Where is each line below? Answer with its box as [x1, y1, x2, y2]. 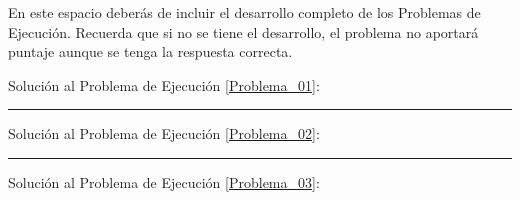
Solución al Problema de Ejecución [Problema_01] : [8, 74, 320, 95]
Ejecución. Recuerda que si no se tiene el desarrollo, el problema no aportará [8, 21, 479, 42]
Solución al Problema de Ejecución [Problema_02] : [8, 123, 320, 144]
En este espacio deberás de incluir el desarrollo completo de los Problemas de [8, 2, 481, 22]
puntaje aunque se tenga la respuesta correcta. [8, 41, 293, 62]
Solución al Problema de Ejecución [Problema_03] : [8, 171, 320, 192]
